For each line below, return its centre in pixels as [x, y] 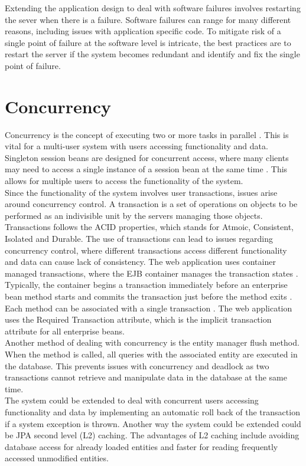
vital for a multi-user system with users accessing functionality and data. [136, 146]
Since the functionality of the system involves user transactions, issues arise [141, 192]
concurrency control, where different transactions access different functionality [146, 250]
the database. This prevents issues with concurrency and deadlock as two [137, 365]
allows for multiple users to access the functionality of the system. [124, 181]
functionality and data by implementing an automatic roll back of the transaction [152, 411]
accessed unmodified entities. [57, 458]
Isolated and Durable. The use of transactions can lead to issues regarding [139, 239]
